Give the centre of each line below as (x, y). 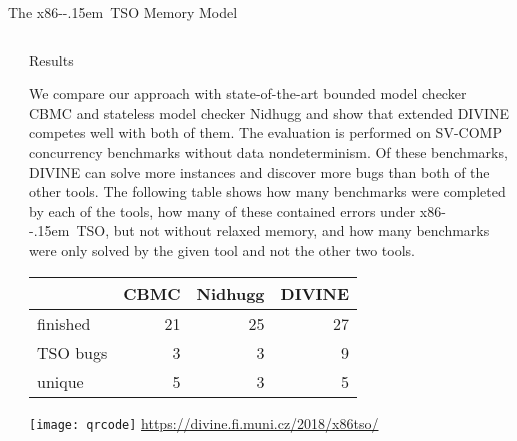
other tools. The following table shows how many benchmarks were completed (267, 191)
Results (51, 59)
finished (64, 323)
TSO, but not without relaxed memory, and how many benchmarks (283, 230)
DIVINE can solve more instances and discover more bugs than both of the (259, 171)
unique (60, 381)
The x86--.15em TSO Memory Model (123, 12)
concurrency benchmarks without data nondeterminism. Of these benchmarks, (268, 151)
